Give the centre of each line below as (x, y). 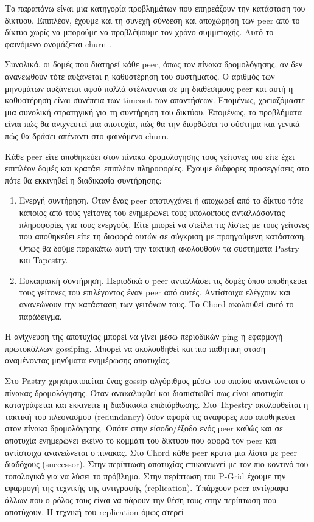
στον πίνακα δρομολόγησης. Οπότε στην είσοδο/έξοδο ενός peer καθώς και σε (144, 428)
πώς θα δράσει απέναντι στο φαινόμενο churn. (87, 135)
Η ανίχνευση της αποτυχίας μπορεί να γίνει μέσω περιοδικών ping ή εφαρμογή (144, 336)
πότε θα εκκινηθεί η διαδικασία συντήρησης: (83, 180)
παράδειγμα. (40, 316)
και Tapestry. (44, 260)
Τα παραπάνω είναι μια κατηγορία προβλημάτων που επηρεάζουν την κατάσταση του (155, 8)
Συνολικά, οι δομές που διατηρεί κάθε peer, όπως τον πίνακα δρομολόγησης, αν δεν (154, 64)
